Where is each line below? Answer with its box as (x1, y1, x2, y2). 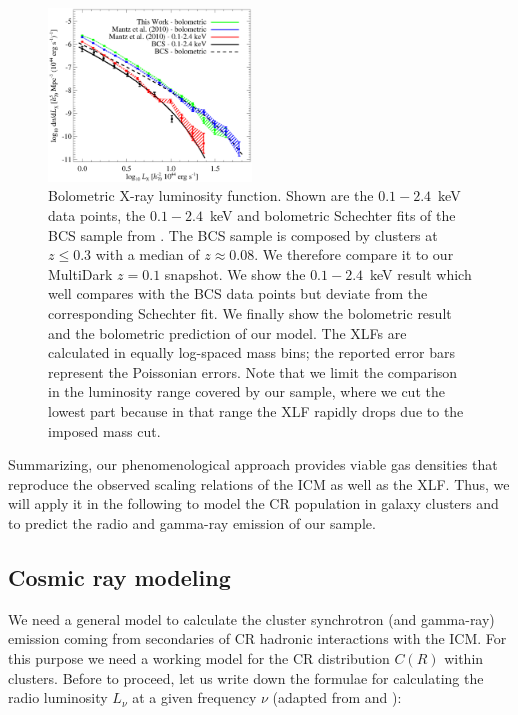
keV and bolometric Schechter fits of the (209, 205, 456, 226)
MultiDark (48, 263, 113, 284)
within (444, 647, 484, 668)
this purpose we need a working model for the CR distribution (8, 647, 390, 668)
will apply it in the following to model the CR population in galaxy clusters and (8, 493, 499, 514)
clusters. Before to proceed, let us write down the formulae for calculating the (8, 667, 484, 688)
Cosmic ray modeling (8, 561, 231, 592)
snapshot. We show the (164, 263, 306, 284)
